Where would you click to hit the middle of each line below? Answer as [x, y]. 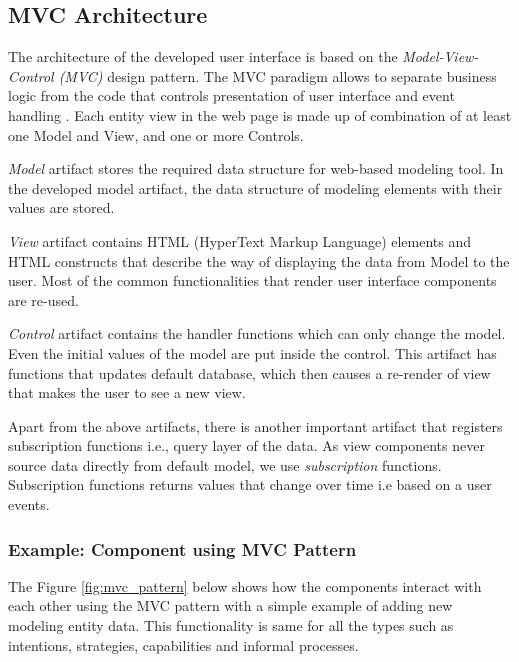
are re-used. [43, 299]
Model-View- [440, 56]
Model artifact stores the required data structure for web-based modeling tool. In [256, 168]
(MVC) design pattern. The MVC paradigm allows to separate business [277, 75]
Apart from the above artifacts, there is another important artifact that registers [255, 425]
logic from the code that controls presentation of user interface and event [231, 95]
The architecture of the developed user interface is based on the [203, 56]
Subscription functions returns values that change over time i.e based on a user [250, 484]
